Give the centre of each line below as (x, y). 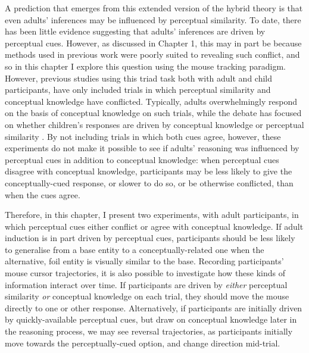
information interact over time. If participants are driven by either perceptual (146, 284)
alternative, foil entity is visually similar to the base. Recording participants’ (144, 261)
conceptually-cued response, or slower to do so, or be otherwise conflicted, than (149, 182)
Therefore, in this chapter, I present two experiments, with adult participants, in (152, 215)
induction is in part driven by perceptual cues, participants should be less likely (150, 238)
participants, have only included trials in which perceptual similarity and (138, 90)
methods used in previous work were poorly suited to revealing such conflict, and (152, 54)
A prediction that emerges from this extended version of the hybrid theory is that (154, 8)
